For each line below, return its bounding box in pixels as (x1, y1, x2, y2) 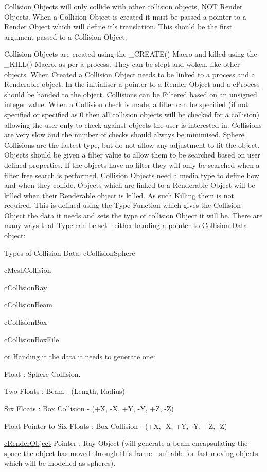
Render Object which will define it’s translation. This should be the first (4, 21, 233, 32)
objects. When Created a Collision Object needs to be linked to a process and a (4, 68, 255, 79)
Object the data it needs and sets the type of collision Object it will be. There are (4, 209, 263, 220)
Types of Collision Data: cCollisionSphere (4, 247, 135, 258)
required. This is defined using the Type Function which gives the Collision (4, 200, 241, 211)
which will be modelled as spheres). (4, 458, 116, 468)
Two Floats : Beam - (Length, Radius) (4, 386, 126, 396)
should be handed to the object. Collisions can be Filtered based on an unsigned (4, 89, 257, 99)
